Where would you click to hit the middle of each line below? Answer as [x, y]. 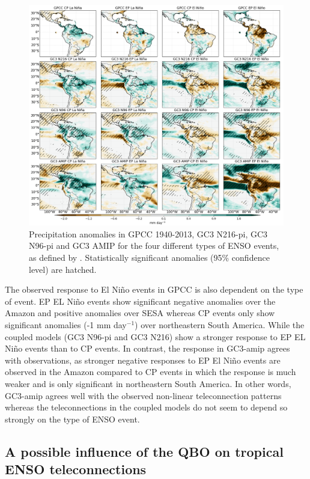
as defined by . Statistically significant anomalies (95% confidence [149, 258]
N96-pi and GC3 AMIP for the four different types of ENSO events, [154, 246]
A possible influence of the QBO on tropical [144, 451]
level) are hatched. [63, 269]
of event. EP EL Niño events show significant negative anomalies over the [140, 301]
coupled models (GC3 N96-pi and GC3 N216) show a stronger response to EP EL [155, 336]
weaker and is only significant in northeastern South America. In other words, [148, 383]
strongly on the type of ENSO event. [72, 419]
